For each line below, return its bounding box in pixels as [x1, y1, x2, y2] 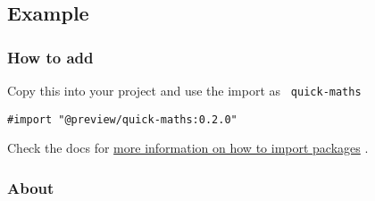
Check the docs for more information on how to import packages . [7, 138, 369, 157]
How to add [7, 46, 94, 68]
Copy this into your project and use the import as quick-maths [7, 81, 362, 99]
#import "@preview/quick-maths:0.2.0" [7, 113, 237, 126]
